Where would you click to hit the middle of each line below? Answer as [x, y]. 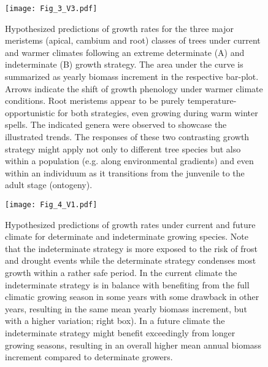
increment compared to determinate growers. [89, 357]
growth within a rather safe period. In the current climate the [121, 272]
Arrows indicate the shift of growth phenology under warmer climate [134, 88]
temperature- [212, 101]
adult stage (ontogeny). [49, 185]
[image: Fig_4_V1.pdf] [51, 204]
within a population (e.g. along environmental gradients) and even [129, 161]
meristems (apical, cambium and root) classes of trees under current [133, 40]
